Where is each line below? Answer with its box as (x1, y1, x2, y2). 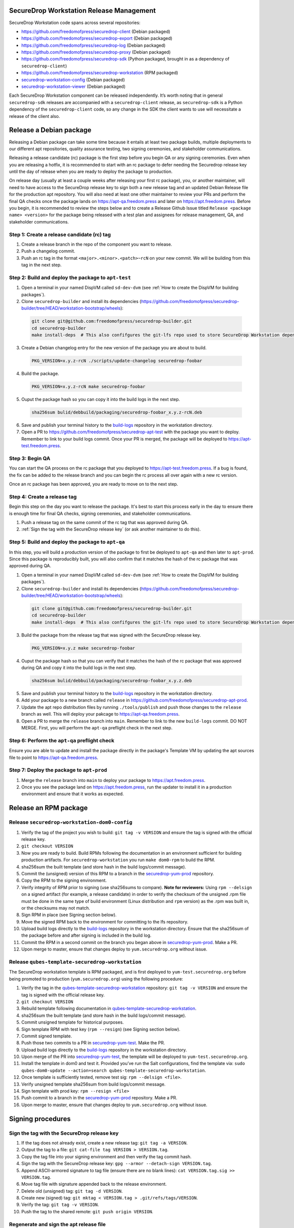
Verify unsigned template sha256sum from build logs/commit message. (21, 1081, 166, 1087)
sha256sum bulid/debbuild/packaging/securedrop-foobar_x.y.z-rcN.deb (31, 410, 202, 415)
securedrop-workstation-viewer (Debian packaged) (21, 84, 126, 89)
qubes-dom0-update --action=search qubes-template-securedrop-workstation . (21, 1067, 206, 1073)
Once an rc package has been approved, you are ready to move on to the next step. (9, 481, 178, 487)
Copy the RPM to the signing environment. (21, 877, 107, 884)
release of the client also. (9, 113, 60, 119)
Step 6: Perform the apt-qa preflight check (9, 737, 115, 744)
